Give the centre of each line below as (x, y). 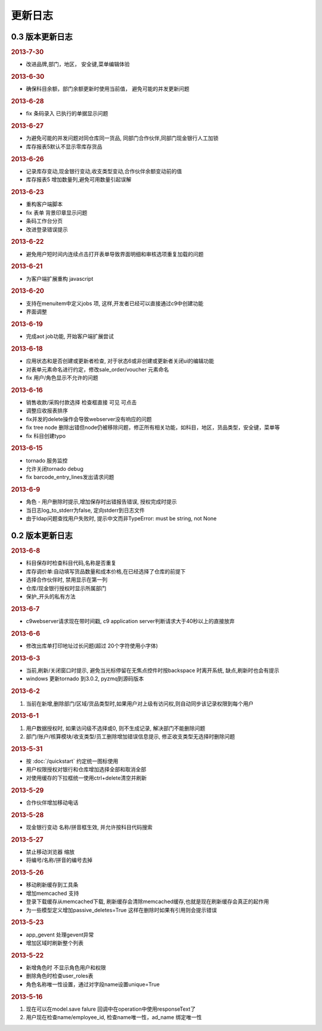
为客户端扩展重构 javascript (60, 278)
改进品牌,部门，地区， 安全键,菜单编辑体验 (78, 64)
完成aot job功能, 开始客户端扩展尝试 (70, 336)
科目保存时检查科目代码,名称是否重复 (71, 563)
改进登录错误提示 (47, 229)
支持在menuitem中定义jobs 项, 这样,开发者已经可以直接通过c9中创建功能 (115, 303)
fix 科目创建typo (46, 435)
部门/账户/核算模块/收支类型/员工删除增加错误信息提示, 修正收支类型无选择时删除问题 (131, 736)
